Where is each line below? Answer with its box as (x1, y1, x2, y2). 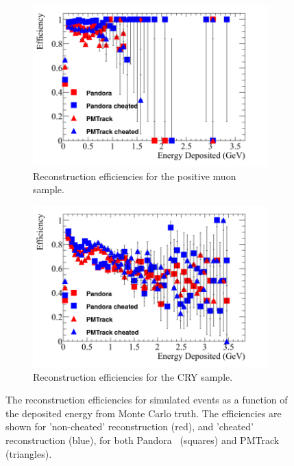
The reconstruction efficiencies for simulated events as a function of (5, 392, 288, 407)
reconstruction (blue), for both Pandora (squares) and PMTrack (5, 432, 280, 447)
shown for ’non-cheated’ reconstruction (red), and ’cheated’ (5, 419, 254, 434)
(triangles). (5, 446, 52, 461)
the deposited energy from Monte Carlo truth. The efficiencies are (5, 406, 282, 420)
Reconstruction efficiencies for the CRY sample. (33, 369, 233, 384)
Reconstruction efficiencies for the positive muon (33, 168, 236, 183)
